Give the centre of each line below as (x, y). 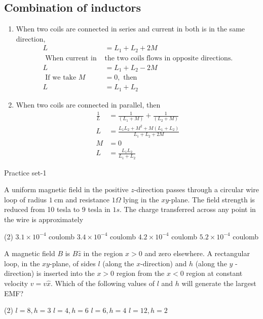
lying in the (141, 199)
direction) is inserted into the (49, 273)
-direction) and (164, 263)
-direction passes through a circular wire (196, 189)
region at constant (214, 273)
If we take (61, 78)
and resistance (87, 199)
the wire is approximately (44, 219)
